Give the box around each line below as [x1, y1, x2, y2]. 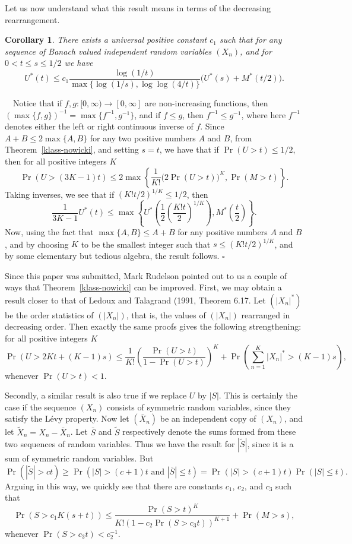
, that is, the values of [126, 308, 206, 321]
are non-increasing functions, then [145, 97, 268, 109]
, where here [241, 108, 286, 121]
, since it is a [247, 438, 294, 450]
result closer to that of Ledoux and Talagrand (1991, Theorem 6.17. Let [5, 293, 266, 306]
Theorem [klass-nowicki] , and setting [5, 143, 139, 156]
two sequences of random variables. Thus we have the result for [5, 438, 235, 450]
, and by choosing [5, 238, 69, 250]
